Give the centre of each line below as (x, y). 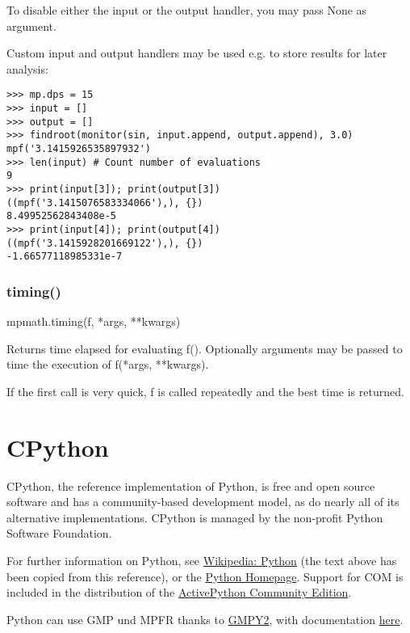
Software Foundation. (59, 533)
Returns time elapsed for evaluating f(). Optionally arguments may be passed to (205, 348)
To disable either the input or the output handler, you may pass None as (187, 10)
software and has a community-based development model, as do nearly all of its (203, 502)
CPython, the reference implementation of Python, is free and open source (191, 485)
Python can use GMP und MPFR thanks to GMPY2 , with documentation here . (205, 619)
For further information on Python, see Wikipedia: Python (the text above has (202, 560)
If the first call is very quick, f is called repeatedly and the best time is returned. (205, 391)
